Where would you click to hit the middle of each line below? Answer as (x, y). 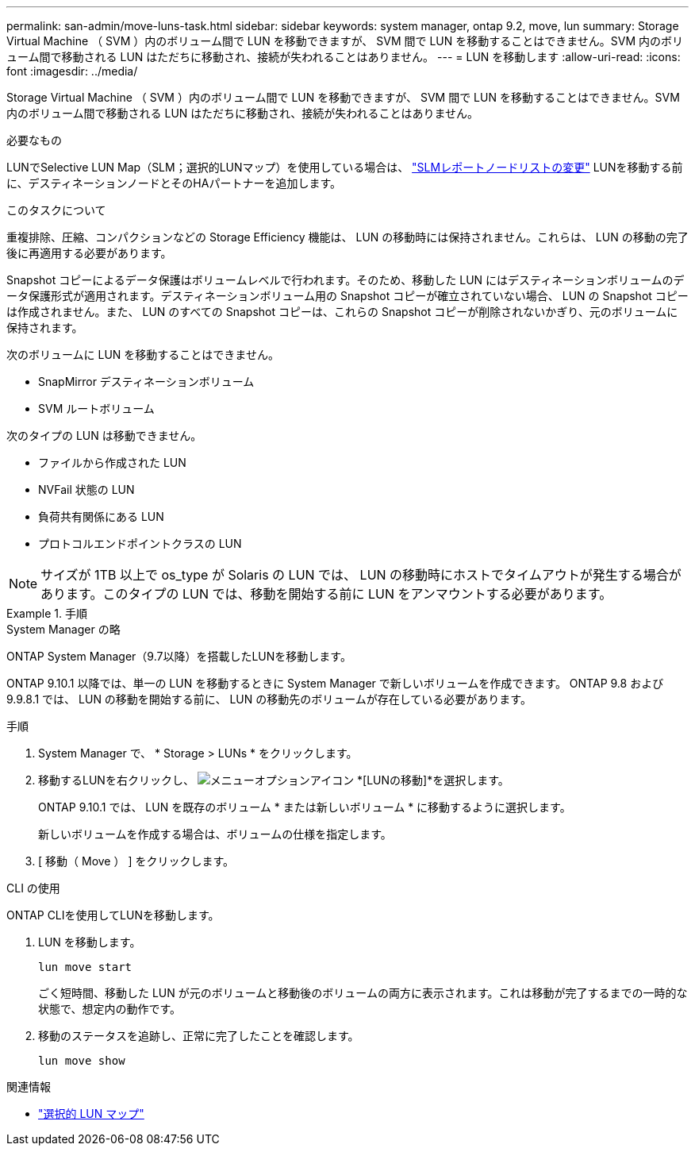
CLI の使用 (33, 888)
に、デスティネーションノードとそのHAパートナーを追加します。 (174, 183)
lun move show (82, 1061)
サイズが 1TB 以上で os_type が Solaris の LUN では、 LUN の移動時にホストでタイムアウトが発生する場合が (361, 575)
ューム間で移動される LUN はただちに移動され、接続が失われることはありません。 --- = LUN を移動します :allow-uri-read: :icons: (344, 57)
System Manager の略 (63, 629)
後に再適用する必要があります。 (89, 253)
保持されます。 (45, 327)
